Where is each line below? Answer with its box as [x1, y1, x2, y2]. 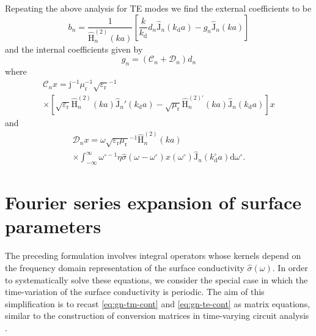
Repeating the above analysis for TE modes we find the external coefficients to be [5, 2, 312, 14]
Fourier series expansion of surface [5, 190, 302, 215]
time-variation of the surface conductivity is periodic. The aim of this [5, 285, 265, 298]
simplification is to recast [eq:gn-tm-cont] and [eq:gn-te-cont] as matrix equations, [5, 297, 310, 310]
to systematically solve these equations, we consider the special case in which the [5, 273, 308, 286]
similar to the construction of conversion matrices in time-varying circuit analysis [5, 309, 309, 322]
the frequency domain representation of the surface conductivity [5, 261, 244, 274]
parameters [5, 214, 101, 239]
